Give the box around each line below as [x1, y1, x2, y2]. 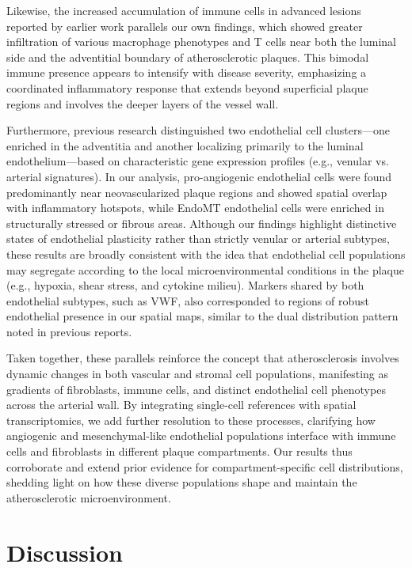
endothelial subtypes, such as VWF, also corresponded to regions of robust [6, 292, 369, 309]
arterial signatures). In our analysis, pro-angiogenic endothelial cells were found [6, 168, 391, 184]
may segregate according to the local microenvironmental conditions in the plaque [6, 261, 404, 278]
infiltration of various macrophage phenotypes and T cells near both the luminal [6, 33, 396, 50]
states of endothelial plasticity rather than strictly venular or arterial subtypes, [6, 230, 390, 247]
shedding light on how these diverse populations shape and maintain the [6, 474, 357, 490]
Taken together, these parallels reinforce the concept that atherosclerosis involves [6, 350, 399, 366]
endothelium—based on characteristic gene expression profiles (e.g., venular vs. [6, 153, 389, 169]
